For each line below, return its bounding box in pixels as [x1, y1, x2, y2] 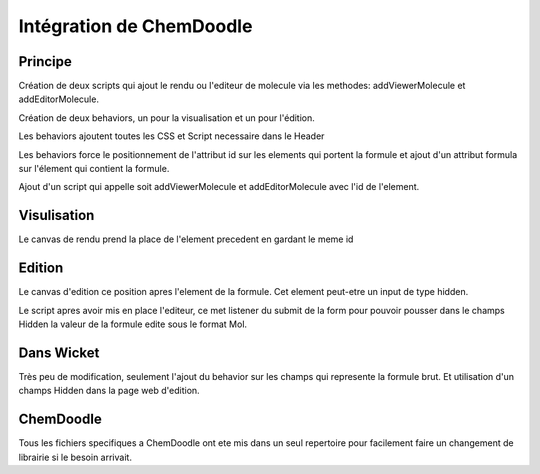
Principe [18, 53, 72, 70]
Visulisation [18, 207, 95, 224]
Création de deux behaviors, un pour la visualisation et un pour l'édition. [18, 111, 315, 124]
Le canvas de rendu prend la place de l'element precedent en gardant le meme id [18, 233, 354, 245]
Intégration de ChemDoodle [18, 15, 253, 37]
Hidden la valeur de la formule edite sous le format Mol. [18, 318, 248, 330]
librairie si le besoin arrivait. [18, 451, 132, 463]
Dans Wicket [18, 344, 100, 361]
